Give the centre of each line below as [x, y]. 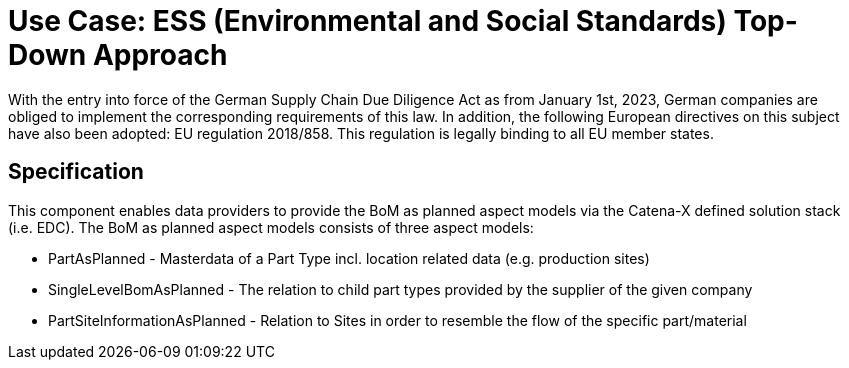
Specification [76, 172]
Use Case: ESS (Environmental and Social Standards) [367, 21]
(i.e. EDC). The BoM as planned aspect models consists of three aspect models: [271, 227]
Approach [160, 55]
